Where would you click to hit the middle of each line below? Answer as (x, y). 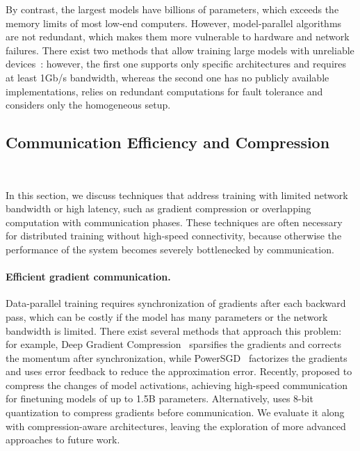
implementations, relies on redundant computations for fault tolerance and (164, 91)
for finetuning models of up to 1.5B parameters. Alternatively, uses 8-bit (159, 398)
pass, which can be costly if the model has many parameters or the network (167, 316)
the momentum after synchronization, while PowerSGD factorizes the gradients (177, 357)
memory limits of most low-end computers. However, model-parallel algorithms (174, 23)
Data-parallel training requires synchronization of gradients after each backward (176, 303)
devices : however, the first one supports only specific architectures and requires (176, 64)
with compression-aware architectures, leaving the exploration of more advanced (176, 426)
